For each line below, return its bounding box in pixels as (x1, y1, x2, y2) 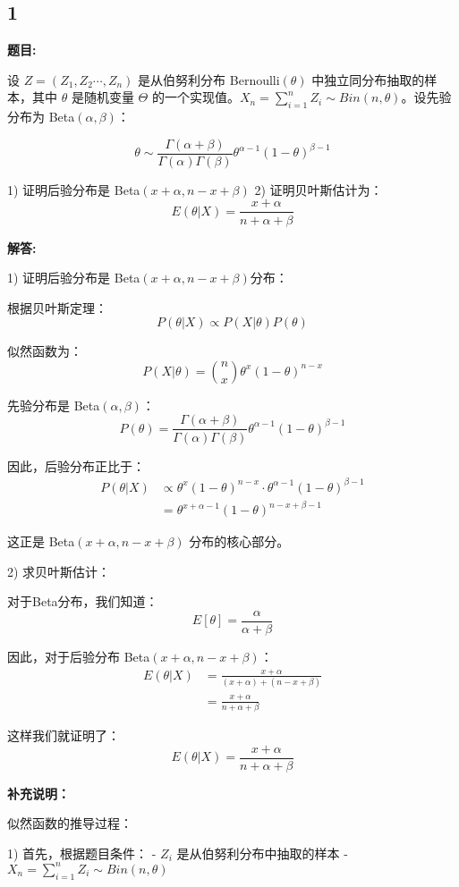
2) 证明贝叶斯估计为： (254, 180, 383, 199)
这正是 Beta (7, 532, 75, 551)
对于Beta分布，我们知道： (7, 592, 158, 611)
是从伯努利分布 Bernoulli (138, 70, 280, 89)
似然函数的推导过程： (7, 814, 132, 832)
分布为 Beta (7, 107, 75, 126)
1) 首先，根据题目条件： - (7, 843, 157, 862)
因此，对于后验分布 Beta (7, 647, 150, 666)
